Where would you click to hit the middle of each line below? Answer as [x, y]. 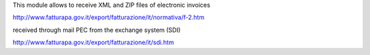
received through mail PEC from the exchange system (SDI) [97, 30]
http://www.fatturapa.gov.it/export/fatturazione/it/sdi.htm [93, 42]
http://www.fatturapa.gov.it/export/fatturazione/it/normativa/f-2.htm [109, 18]
